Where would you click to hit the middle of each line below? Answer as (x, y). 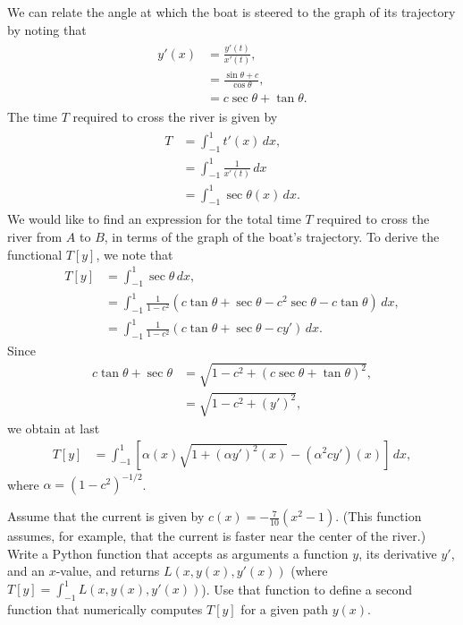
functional (35, 254)
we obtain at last (54, 428)
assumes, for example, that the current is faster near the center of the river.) (217, 536)
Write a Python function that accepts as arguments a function (178, 553)
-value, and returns (108, 571)
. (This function (379, 516)
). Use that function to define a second (307, 589)
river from (35, 236)
